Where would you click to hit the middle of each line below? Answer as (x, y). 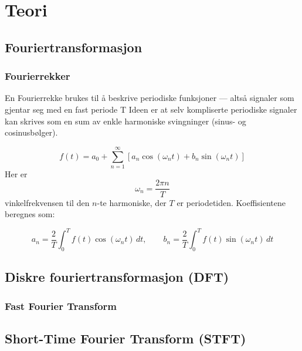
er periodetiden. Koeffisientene (231, 202)
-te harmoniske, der (132, 202)
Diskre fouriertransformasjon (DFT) (117, 277)
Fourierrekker (38, 76)
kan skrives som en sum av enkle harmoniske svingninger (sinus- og (125, 121)
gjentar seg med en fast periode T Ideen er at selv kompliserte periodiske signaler (151, 109)
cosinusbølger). (31, 132)
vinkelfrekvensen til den (47, 202)
